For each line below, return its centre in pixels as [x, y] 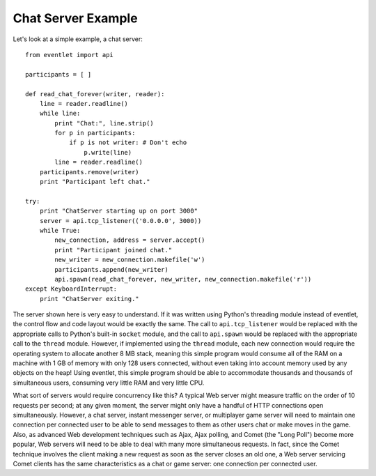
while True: [60, 230]
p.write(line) [108, 152]
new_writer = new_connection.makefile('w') [130, 260]
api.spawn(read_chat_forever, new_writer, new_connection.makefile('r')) [183, 279]
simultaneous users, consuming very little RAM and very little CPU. [109, 383]
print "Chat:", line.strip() [104, 123]
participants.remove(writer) [89, 172]
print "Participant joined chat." [113, 250]
